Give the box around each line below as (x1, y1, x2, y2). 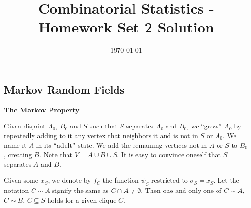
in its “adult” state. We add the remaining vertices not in (36, 140, 207, 150)
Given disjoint (4, 121, 46, 131)
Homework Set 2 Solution (38, 17, 214, 37)
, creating (4, 149, 32, 160)
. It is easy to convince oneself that (117, 149, 221, 160)
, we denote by (48, 175, 91, 185)
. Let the (213, 175, 239, 185)
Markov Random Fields (4, 81, 125, 96)
